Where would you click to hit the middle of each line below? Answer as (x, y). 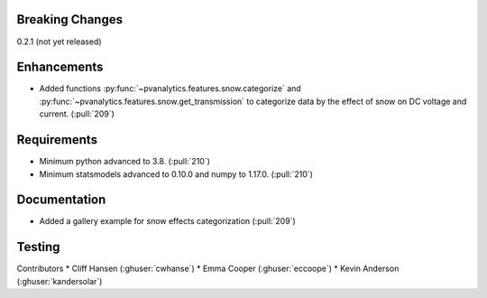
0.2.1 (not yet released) (60, 42)
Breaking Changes (70, 19)
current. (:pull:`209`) (77, 114)
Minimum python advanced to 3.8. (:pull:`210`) (125, 162)
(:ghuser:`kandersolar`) (60, 281)
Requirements (57, 140)
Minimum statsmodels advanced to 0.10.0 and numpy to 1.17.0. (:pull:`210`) (176, 174)
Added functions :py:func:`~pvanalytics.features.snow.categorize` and (170, 88)
